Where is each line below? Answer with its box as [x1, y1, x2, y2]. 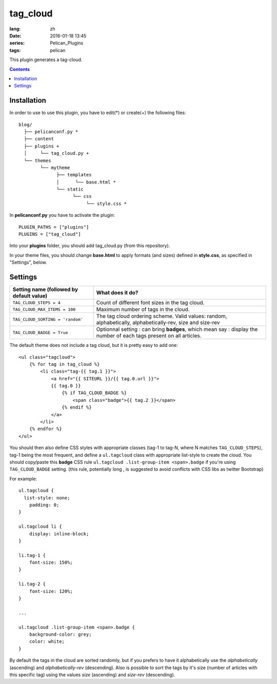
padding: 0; [29, 502, 60, 508]
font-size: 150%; [29, 560, 73, 565]
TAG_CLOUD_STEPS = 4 [12, 300, 61, 305]
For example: [9, 475, 37, 482]
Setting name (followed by [12, 286, 78, 293]
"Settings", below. [9, 260, 47, 266]
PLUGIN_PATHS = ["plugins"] [18, 224, 89, 230]
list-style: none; [24, 495, 70, 501]
